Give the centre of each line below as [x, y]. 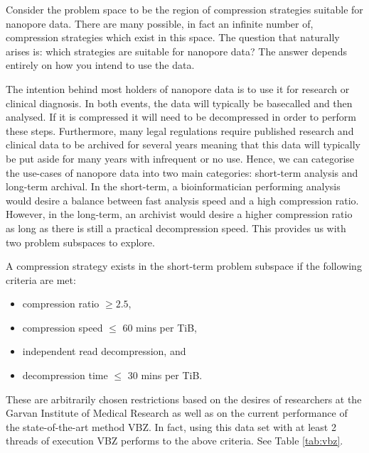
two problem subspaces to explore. [80, 242]
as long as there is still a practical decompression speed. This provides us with [176, 228]
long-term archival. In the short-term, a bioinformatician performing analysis [173, 186]
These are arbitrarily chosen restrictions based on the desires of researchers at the [184, 399]
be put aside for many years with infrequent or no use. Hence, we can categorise [180, 158]
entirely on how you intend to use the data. [100, 65]
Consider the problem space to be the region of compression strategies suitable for [184, 9]
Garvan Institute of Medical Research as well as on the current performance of [177, 413]
